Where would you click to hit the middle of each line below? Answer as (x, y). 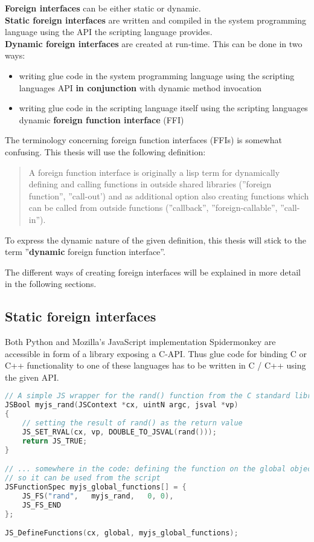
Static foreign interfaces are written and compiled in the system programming (155, 20)
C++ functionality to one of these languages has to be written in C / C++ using (155, 365)
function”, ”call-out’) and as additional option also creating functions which (169, 195)
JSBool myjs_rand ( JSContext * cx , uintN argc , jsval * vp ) (122, 405)
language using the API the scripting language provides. (109, 32)
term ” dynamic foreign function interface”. (85, 252)
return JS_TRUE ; (55, 441)
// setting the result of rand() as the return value (132, 423)
